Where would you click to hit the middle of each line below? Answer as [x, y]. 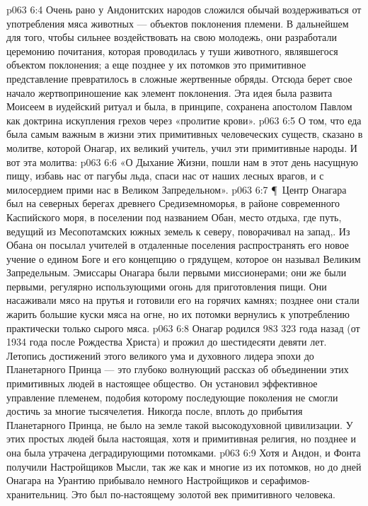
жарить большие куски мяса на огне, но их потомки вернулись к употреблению [178, 314]
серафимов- [285, 480]
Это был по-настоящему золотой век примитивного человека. [203, 494]
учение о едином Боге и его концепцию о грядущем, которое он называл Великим [184, 258]
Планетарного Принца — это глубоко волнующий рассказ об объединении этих [178, 369]
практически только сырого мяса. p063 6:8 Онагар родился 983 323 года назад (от [183, 328]
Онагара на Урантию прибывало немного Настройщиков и [132, 480]
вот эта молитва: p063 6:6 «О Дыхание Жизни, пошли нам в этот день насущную [183, 161]
